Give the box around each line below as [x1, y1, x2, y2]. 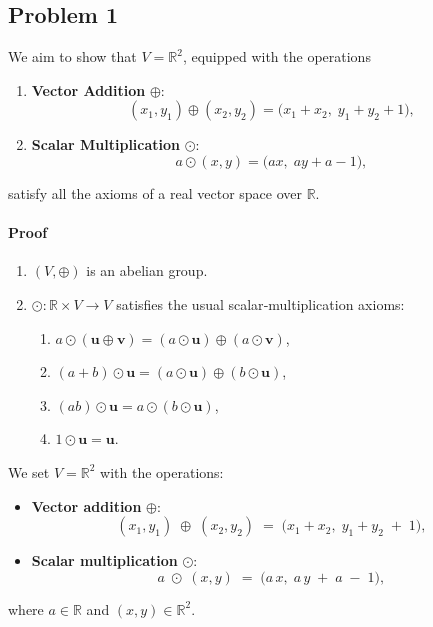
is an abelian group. [86, 260, 208, 281]
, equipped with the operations [182, 46, 371, 67]
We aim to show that [8, 46, 137, 67]
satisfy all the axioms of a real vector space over [8, 182, 302, 203]
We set [8, 461, 50, 482]
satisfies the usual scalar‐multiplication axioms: [116, 293, 405, 314]
